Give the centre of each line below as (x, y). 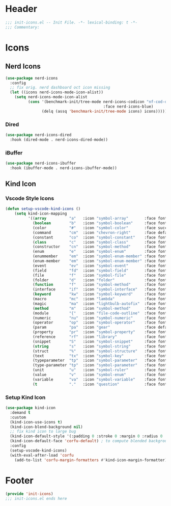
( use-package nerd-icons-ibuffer (41, 164)
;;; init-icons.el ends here (36, 499)
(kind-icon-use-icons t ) (36, 422)
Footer (20, 480)
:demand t (20, 412)
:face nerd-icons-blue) (128, 106)
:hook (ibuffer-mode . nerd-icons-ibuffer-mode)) (63, 168)
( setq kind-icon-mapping (41, 214)
